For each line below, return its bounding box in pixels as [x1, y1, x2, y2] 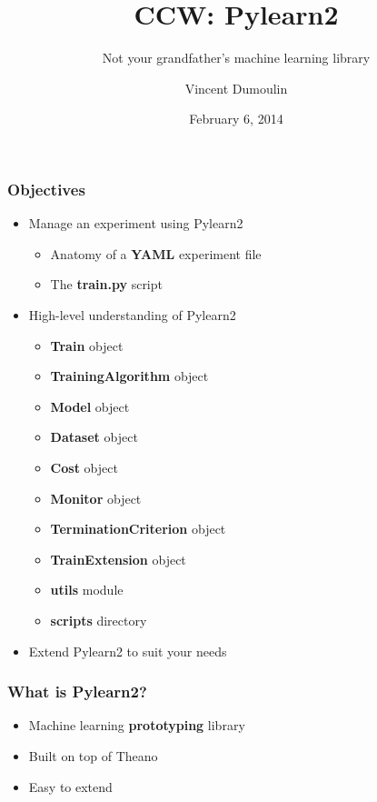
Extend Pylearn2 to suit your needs [28, 641, 227, 660]
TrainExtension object [50, 549, 186, 568]
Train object [50, 336, 124, 355]
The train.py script [50, 275, 163, 294]
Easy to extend [28, 777, 113, 796]
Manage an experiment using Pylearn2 [28, 214, 243, 233]
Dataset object [50, 427, 138, 446]
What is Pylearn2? [7, 680, 147, 703]
